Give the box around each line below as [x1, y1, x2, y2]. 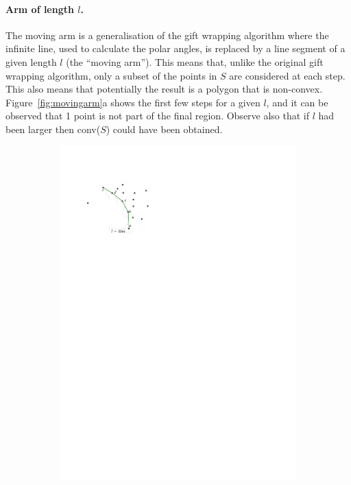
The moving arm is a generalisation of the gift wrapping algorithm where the [5, 27, 329, 42]
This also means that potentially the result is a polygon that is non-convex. [5, 82, 323, 96]
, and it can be [266, 95, 328, 109]
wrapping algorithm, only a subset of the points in [5, 68, 217, 82]
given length [5, 54, 57, 69]
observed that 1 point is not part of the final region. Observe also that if [5, 108, 310, 123]
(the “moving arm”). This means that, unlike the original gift [66, 54, 324, 69]
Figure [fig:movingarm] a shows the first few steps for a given [5, 95, 261, 109]
